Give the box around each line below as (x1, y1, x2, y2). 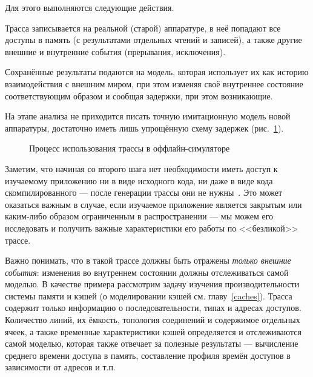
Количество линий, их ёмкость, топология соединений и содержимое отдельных (5, 313, 300, 326)
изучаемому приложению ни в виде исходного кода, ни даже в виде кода (5, 174, 273, 187)
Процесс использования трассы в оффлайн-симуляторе (29, 142, 230, 155)
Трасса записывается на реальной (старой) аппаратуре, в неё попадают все (5, 21, 281, 34)
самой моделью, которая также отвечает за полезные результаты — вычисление (5, 337, 298, 350)
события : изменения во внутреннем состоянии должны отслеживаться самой (5, 265, 289, 278)
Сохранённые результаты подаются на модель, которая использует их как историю (5, 65, 309, 78)
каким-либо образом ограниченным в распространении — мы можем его (5, 210, 274, 222)
